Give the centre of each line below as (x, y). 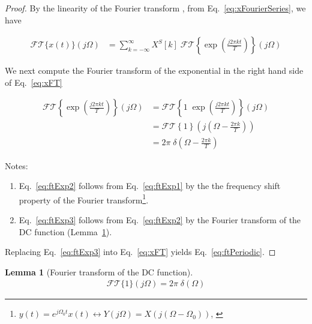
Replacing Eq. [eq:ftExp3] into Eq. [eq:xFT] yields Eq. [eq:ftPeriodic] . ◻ (140, 252)
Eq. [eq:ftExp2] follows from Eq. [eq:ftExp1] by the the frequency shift (150, 186)
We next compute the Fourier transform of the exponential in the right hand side (154, 70)
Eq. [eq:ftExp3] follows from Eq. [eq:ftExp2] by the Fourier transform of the (160, 219)
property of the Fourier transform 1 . (84, 199)
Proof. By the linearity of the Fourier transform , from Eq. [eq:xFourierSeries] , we (155, 8)
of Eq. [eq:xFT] (34, 82)
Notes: (16, 165)
